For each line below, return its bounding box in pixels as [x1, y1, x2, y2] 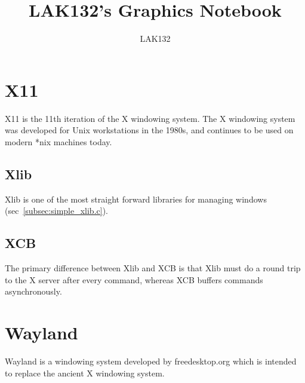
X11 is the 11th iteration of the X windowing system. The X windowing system [5, 112, 295, 124]
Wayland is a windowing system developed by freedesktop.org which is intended [5, 354, 297, 367]
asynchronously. [5, 285, 62, 298]
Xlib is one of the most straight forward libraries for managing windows [5, 192, 267, 205]
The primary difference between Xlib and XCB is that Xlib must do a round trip [5, 262, 301, 274]
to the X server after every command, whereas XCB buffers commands [5, 273, 263, 286]
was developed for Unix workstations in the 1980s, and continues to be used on [5, 124, 294, 136]
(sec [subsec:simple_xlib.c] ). [5, 204, 108, 217]
